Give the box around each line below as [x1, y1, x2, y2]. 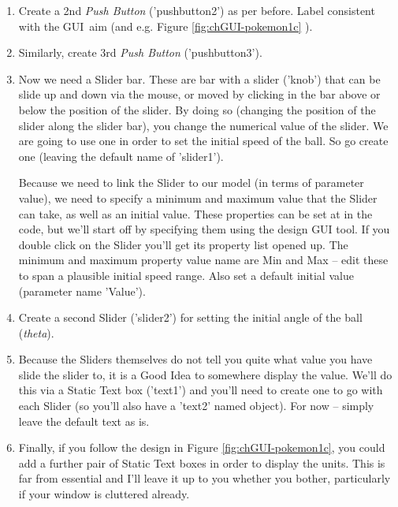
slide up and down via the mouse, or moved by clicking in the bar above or [18, 86, 381, 103]
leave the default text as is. [18, 412, 150, 429]
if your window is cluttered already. [18, 486, 190, 502]
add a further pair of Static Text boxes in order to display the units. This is [18, 454, 385, 471]
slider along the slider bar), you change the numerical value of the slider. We [18, 117, 389, 133]
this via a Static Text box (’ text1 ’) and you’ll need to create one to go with [18, 382, 383, 398]
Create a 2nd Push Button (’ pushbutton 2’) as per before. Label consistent [18, 2, 375, 18]
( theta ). [18, 324, 54, 341]
